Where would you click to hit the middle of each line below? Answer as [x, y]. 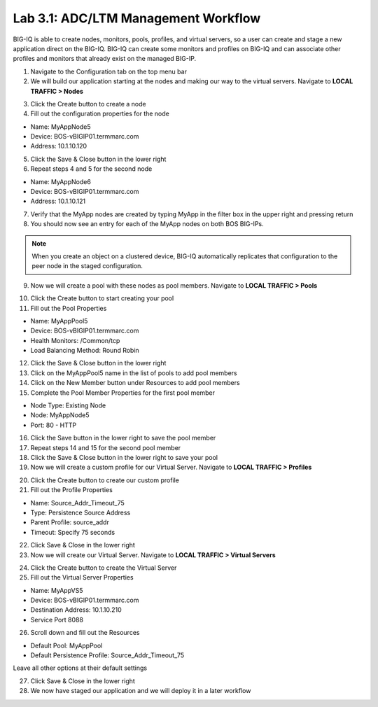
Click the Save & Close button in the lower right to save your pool [124, 457]
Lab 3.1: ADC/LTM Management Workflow [137, 18]
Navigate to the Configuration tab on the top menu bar [108, 71]
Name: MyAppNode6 [61, 181]
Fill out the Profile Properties [72, 490]
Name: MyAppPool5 [59, 321]
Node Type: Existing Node [68, 405]
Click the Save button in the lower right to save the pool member [123, 438]
